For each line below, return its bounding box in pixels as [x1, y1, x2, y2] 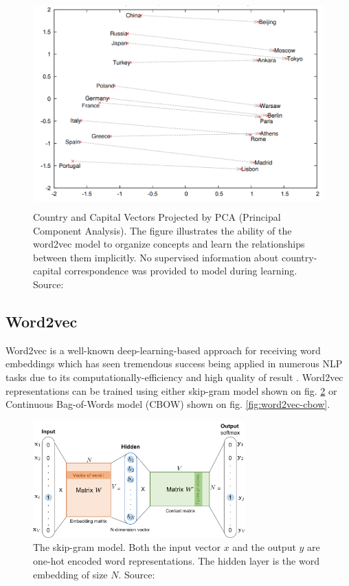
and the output [232, 540, 296, 554]
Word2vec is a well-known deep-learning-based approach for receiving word [5, 343, 321, 357]
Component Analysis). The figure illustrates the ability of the [33, 223, 292, 237]
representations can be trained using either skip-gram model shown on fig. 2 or [5, 383, 337, 398]
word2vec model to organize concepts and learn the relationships [33, 237, 305, 251]
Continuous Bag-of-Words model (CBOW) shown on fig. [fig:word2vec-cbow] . [5, 397, 330, 411]
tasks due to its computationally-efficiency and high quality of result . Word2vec [5, 369, 344, 384]
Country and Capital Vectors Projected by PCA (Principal [33, 209, 281, 224]
